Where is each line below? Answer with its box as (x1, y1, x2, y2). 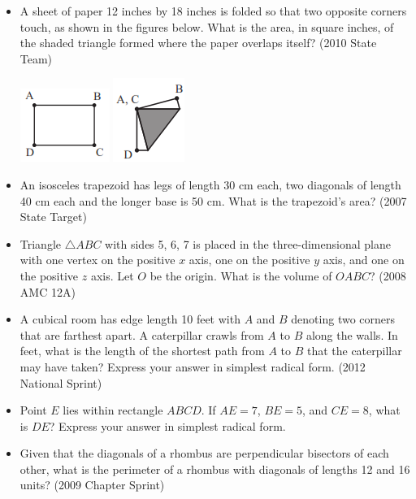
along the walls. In (305, 326, 398, 343)
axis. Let (90, 267, 134, 284)
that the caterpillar (306, 342, 402, 359)
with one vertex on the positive (19, 251, 175, 268)
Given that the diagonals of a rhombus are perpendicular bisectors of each (19, 445, 389, 462)
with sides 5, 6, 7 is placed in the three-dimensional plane (105, 235, 391, 252)
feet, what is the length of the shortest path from (19, 342, 265, 359)
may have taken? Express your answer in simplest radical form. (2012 (19, 358, 366, 375)
